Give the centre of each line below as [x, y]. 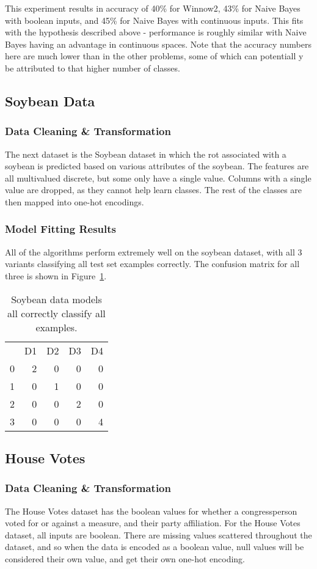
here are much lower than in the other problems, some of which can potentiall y [154, 56]
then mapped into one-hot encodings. [75, 201]
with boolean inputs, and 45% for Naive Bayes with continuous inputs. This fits [154, 20]
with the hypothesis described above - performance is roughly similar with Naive [156, 32]
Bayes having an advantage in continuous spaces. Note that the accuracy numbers [158, 44]
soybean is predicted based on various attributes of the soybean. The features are [157, 166]
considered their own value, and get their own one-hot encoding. [125, 558]
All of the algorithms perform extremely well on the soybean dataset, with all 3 [154, 251]
